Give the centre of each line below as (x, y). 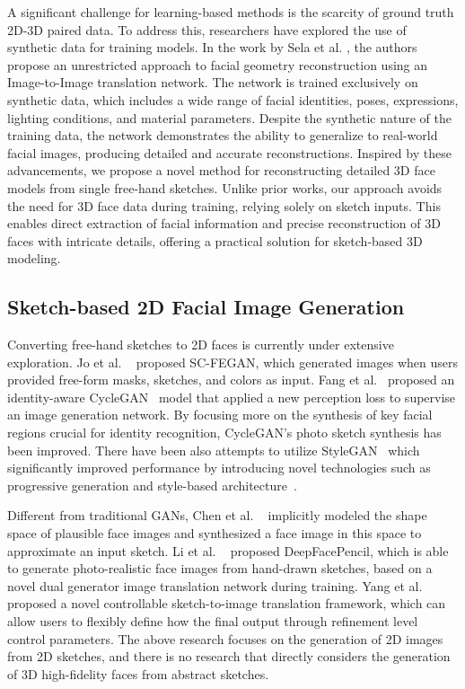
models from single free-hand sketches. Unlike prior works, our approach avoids (225, 187)
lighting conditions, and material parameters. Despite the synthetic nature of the (229, 117)
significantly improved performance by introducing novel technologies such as (219, 468)
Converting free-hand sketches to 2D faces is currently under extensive (201, 344)
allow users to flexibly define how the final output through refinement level (213, 621)
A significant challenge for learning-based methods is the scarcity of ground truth (231, 12)
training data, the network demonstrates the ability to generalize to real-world (223, 135)
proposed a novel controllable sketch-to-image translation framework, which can (227, 603)
